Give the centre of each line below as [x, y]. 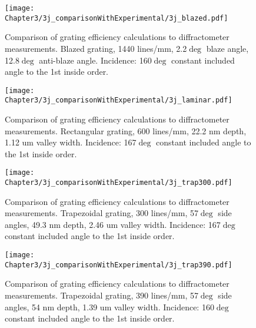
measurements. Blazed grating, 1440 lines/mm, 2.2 [96, 48]
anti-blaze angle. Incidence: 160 [95, 60]
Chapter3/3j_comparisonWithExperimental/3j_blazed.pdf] [117, 18]
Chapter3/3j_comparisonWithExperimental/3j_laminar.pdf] [119, 100]
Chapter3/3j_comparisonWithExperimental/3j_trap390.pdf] [119, 265]
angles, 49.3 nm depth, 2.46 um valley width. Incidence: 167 [113, 224]
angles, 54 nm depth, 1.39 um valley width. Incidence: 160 [109, 307]
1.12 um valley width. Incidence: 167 [71, 142]
